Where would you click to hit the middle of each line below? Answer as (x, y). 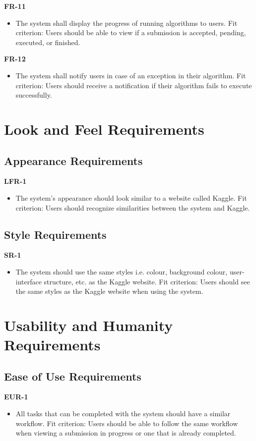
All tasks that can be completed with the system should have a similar (123, 413)
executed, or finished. (48, 42)
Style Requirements (55, 234)
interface (29, 281)
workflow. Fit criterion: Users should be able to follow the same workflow (127, 423)
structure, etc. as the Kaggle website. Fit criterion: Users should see (147, 281)
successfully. (34, 95)
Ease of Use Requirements (73, 376)
